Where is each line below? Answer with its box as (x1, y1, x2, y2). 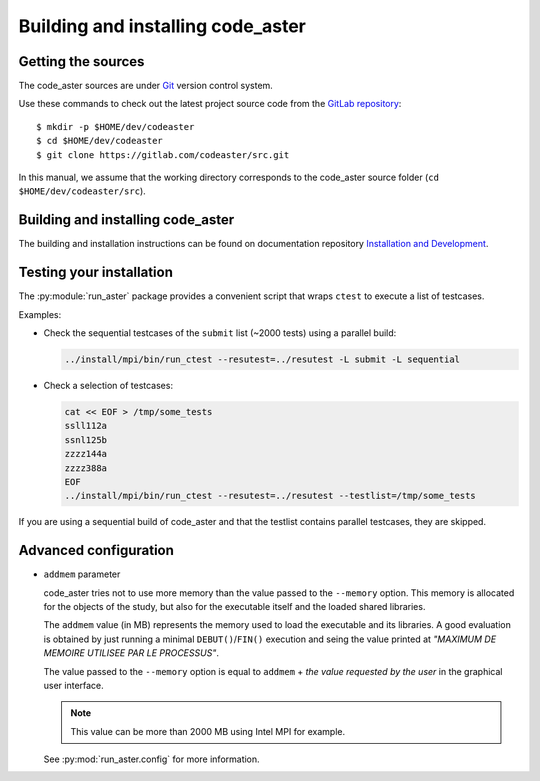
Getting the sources (18, 53, 145, 70)
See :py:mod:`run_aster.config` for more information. (43, 753, 260, 765)
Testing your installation (18, 264, 174, 281)
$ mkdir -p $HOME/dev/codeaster (36, 121, 195, 132)
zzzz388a (64, 462, 108, 474)
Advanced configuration (18, 542, 175, 559)
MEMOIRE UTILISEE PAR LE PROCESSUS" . (43, 647, 220, 659)
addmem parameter (43, 568, 121, 580)
